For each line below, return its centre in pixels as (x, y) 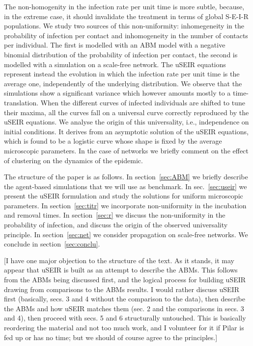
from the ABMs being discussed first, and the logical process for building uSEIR (125, 280)
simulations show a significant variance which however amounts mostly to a (117, 93)
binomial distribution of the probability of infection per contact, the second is (121, 54)
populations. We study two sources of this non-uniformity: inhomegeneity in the (124, 26)
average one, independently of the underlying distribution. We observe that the (123, 83)
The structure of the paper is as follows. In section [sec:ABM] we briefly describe (126, 177)
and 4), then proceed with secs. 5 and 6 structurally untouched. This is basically (125, 318)
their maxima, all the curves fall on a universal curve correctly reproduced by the (126, 112)
